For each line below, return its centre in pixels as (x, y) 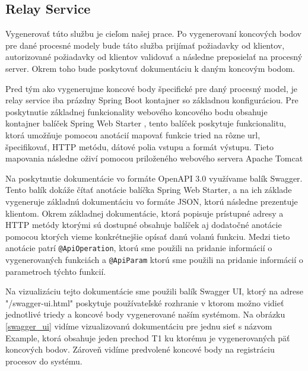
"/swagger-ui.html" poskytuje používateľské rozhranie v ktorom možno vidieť (145, 302)
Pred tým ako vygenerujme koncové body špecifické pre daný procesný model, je (152, 88)
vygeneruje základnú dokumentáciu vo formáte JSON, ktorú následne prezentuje (152, 201)
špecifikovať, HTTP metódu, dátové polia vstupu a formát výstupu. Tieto (139, 146)
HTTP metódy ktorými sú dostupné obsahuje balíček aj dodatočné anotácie (144, 225)
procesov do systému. (44, 361)
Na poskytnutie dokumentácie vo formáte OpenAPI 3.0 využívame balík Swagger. (154, 178)
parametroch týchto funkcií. (56, 271)
